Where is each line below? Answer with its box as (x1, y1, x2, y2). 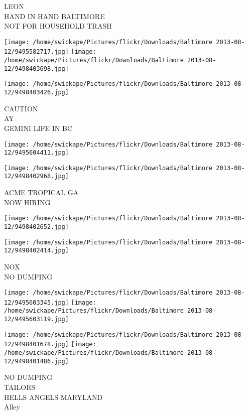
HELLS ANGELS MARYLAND (4, 391, 103, 402)
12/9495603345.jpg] (4, 299, 69, 306)
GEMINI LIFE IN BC (4, 122, 73, 133)
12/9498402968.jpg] (4, 173, 69, 180)
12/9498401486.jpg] (4, 357, 69, 365)
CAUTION (4, 103, 38, 113)
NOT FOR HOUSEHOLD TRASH (4, 21, 112, 31)
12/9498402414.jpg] (4, 247, 69, 254)
